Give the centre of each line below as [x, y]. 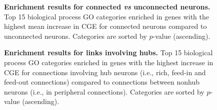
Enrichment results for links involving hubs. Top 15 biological [108, 53]
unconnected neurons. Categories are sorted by [75, 36]
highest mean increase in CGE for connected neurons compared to [105, 26]
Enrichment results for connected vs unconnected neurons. [107, 6]
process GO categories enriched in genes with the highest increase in [109, 62]
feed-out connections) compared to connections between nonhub [102, 82]
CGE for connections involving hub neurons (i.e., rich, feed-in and [105, 72]
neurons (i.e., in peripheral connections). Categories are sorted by [104, 91]
